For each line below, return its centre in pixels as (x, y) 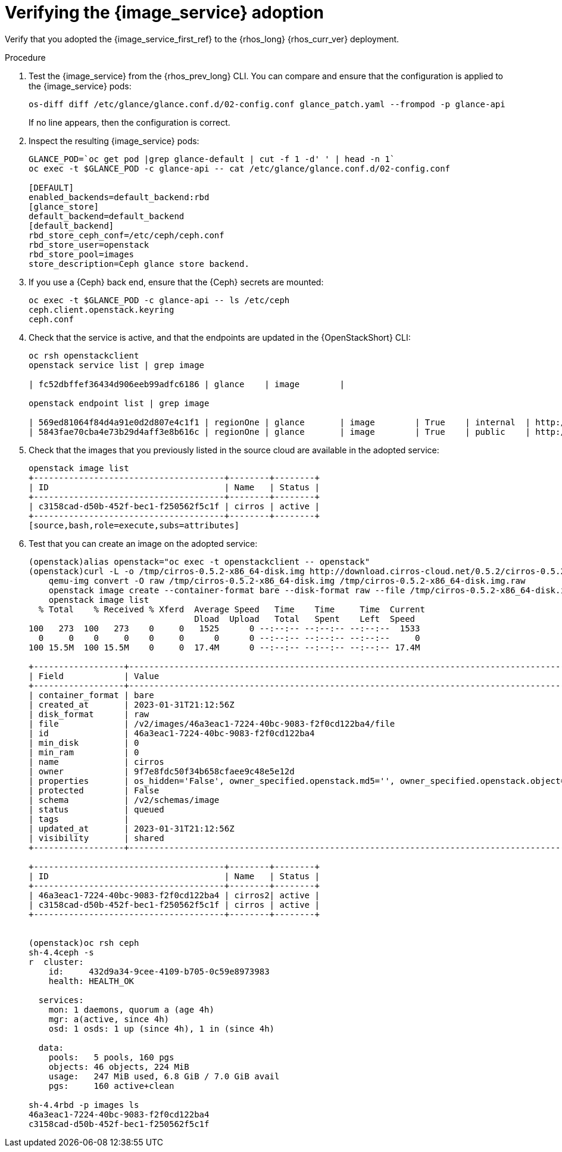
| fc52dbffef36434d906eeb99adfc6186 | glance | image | (187, 384)
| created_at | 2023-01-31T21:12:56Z (132, 704)
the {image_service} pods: (80, 86)
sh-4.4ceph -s (61, 952)
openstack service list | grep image (117, 365)
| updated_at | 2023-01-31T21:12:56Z (132, 828)
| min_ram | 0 (84, 752)
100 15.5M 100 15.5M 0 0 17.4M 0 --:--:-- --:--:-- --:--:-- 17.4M (224, 647)
